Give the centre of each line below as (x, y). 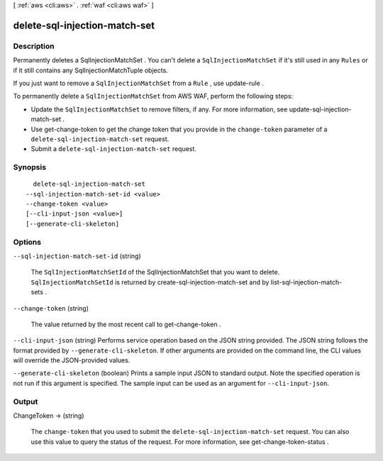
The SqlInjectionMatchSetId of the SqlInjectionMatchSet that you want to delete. (155, 272)
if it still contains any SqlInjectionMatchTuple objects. (90, 70)
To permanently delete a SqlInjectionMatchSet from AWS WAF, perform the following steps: (153, 96)
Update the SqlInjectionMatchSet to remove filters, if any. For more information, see (159, 109)
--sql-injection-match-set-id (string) (77, 256)
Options (27, 242)
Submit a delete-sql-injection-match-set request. (113, 149)
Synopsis (29, 167)
